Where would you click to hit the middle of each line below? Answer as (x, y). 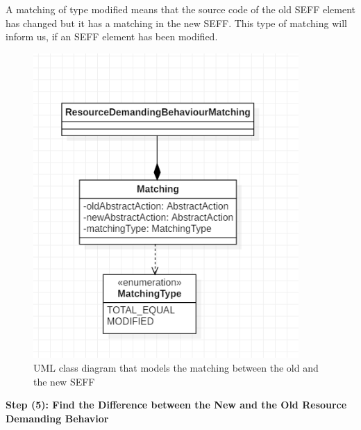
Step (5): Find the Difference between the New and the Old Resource (176, 405)
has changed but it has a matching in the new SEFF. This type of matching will (176, 23)
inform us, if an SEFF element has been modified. (112, 36)
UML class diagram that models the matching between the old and (176, 368)
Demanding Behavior (57, 418)
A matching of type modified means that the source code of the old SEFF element (180, 9)
